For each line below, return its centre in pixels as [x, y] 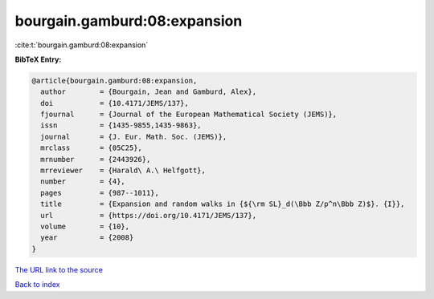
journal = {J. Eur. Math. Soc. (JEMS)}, [134, 137]
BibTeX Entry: [38, 59]
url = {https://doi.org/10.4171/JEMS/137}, [149, 215]
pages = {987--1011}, [100, 193]
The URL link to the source [59, 269]
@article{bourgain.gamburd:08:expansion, [115, 81]
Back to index [37, 285]
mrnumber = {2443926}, [96, 159]
